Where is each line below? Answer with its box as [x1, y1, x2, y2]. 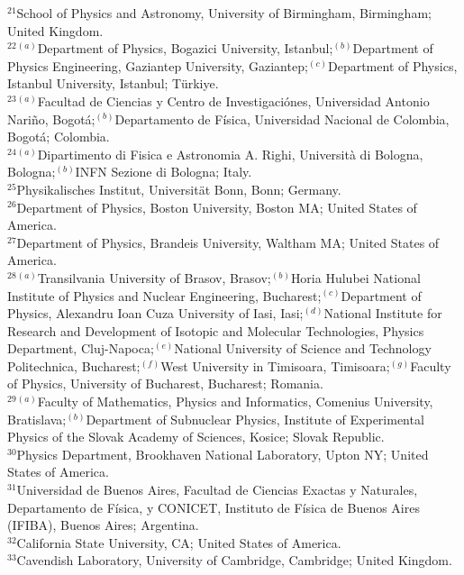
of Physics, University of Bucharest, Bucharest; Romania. [7, 374, 323, 393]
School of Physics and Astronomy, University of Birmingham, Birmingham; [16, 4, 432, 22]
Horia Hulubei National [290, 268, 421, 287]
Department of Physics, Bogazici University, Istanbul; [37, 39, 333, 58]
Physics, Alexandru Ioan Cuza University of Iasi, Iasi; [7, 304, 304, 323]
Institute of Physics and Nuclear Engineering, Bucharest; [7, 286, 322, 305]
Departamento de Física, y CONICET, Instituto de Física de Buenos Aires [7, 497, 420, 516]
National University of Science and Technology [174, 339, 432, 358]
